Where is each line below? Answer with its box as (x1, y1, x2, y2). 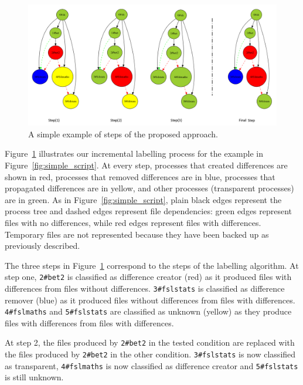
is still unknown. (5, 371, 64, 383)
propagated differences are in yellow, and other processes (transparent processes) (5, 182, 294, 194)
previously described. (5, 239, 80, 252)
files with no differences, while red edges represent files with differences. (5, 216, 261, 228)
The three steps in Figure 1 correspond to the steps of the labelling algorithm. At (5, 259, 299, 271)
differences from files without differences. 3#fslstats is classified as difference (5, 282, 285, 294)
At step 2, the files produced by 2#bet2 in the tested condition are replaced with (5, 336, 295, 349)
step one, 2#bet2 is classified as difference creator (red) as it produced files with (5, 271, 292, 283)
